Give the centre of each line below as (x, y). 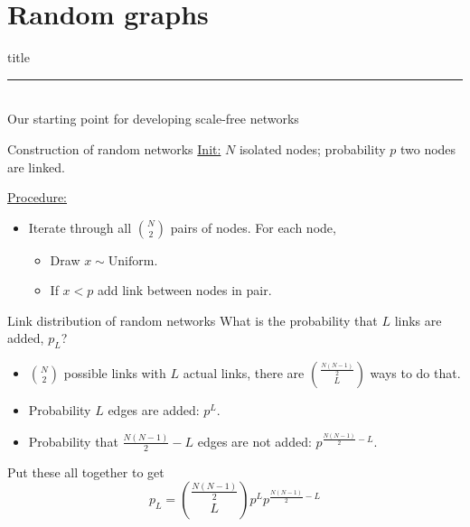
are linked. (36, 166)
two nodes (428, 148)
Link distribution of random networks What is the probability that (193, 320)
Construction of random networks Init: (114, 148)
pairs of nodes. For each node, (253, 227)
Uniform (131, 261)
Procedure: (38, 197)
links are (418, 320)
